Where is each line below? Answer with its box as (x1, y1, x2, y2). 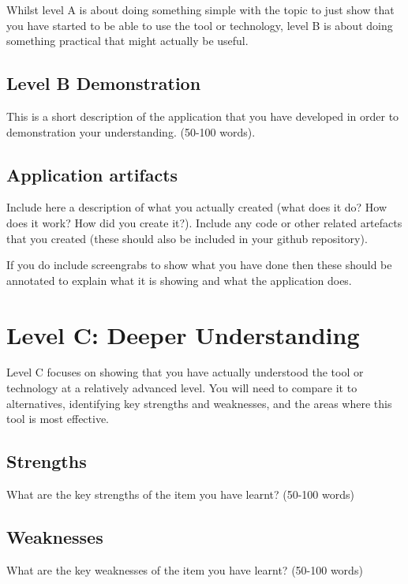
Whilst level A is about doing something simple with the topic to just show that (6, 2, 395, 17)
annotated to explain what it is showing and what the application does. (6, 271, 352, 288)
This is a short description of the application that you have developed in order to (6, 107, 399, 124)
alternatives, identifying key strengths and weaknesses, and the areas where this (6, 395, 392, 411)
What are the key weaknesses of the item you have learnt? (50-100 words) (6, 561, 363, 578)
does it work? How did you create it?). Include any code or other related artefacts (6, 214, 402, 230)
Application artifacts (6, 162, 178, 186)
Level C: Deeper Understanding (6, 318, 360, 350)
